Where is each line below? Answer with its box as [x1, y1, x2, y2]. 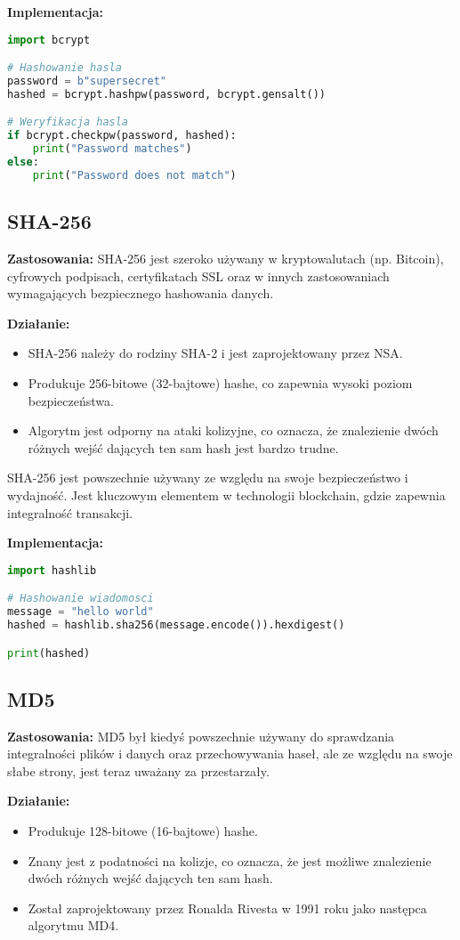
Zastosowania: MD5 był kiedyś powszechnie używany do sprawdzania [7, 726, 395, 745]
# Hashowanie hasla [7, 61, 122, 75]
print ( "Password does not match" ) [32, 168, 237, 182]
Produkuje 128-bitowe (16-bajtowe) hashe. [28, 821, 258, 839]
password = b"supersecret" [7, 75, 167, 87]
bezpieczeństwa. [28, 391, 114, 409]
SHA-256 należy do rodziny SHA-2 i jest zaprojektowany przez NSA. [28, 344, 403, 362]
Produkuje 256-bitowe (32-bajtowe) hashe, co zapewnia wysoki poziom [28, 373, 413, 392]
